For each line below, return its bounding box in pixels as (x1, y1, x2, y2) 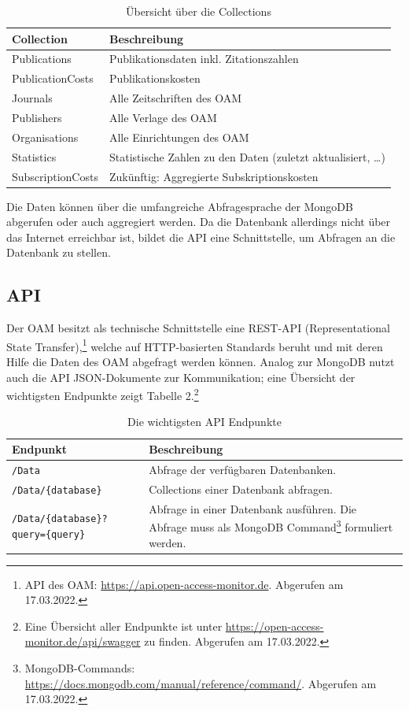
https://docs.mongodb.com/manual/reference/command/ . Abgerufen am (24, 675, 377, 691)
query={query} (12, 528, 86, 540)
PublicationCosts (12, 70, 94, 87)
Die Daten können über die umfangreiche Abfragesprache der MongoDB (6, 198, 353, 214)
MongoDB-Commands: (24, 660, 135, 676)
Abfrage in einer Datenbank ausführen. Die (149, 500, 357, 517)
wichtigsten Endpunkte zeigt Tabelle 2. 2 (6, 385, 199, 403)
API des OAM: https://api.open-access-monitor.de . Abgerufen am (24, 576, 344, 592)
